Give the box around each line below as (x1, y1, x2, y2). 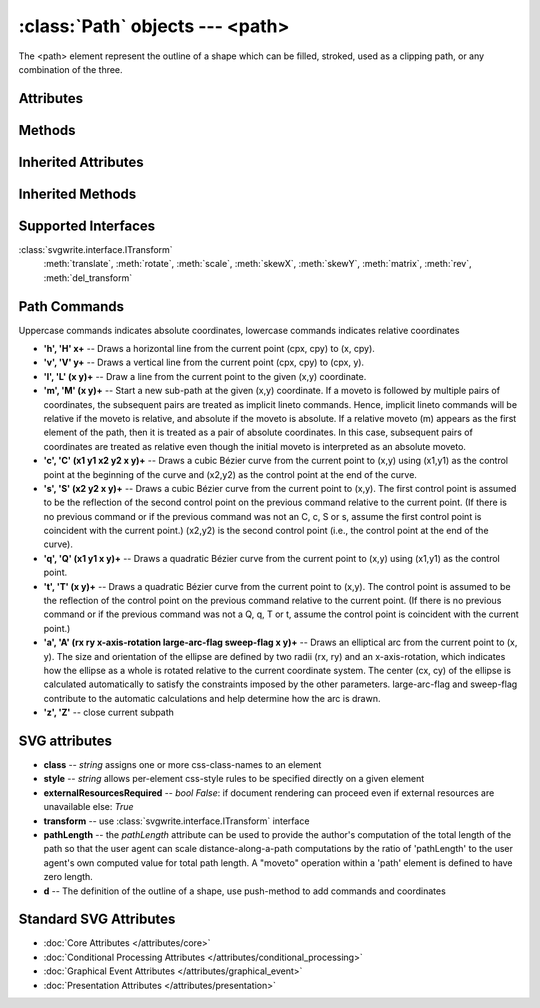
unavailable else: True (43, 801, 134, 813)
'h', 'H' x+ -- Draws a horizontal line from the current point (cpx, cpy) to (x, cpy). (43, 342, 375, 354)
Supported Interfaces (18, 217, 156, 234)
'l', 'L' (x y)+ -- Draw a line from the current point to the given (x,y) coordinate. (43, 370, 367, 382)
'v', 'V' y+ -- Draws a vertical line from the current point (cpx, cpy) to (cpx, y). (43, 356, 365, 369)
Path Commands (18, 298, 125, 315)
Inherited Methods (18, 185, 137, 202)
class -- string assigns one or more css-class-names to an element (43, 759, 322, 771)
